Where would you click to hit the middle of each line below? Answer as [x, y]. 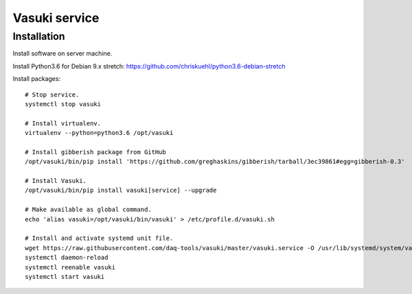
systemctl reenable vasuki [70, 267]
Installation [39, 36]
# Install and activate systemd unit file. [99, 238]
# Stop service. [52, 95]
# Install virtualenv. [63, 123]
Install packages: [37, 79]
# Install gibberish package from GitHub [95, 152]
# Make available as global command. [89, 210]
